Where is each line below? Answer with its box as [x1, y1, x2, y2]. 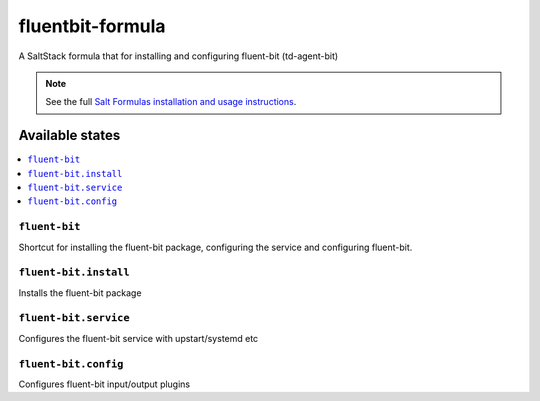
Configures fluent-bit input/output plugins [18, 378, 191, 390]
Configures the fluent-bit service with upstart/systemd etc [18, 332, 259, 344]
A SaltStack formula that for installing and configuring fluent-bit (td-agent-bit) [18, 50, 339, 62]
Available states [18, 127, 121, 144]
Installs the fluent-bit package [18, 286, 142, 299]
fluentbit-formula [18, 15, 166, 37]
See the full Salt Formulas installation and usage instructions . [45, 96, 297, 108]
